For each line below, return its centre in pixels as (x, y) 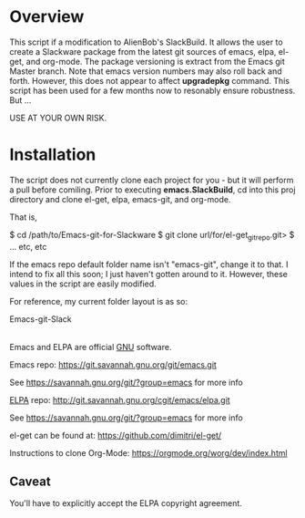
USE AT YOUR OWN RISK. (58, 118)
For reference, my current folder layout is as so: (99, 301)
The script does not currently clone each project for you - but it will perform (152, 180)
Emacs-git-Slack (41, 319)
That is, (24, 217)
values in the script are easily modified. (83, 284)
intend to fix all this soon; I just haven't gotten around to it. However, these (149, 274)
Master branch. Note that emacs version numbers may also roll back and (146, 71)
